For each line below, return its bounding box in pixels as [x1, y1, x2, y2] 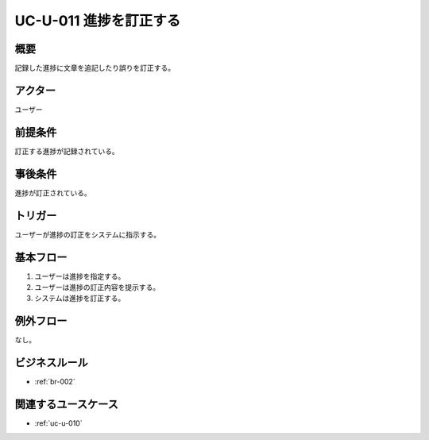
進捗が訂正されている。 [14, 187, 91, 198]
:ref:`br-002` [34, 377, 75, 387]
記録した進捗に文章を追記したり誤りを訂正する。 [14, 64, 175, 73]
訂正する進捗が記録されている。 [14, 146, 119, 156]
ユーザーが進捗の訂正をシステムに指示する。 [14, 230, 161, 239]
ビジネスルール [14, 356, 88, 369]
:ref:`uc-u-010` [34, 419, 83, 428]
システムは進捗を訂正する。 [34, 294, 126, 303]
